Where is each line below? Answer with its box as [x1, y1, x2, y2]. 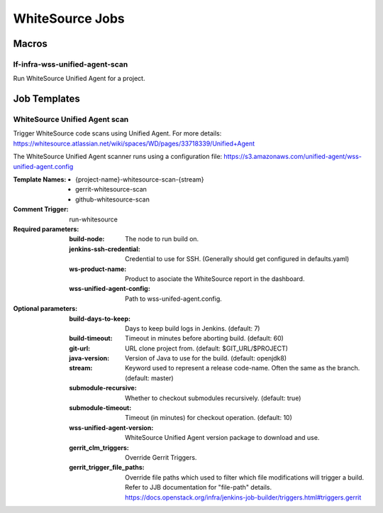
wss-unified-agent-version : [69, 423, 154, 432]
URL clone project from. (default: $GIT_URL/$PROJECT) [125, 344, 289, 353]
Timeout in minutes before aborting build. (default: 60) [125, 334, 284, 343]
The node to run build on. [125, 235, 199, 243]
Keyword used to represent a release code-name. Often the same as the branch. [125, 364, 360, 373]
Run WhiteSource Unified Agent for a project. [13, 75, 145, 83]
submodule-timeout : [69, 404, 132, 412]
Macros [13, 38, 48, 50]
